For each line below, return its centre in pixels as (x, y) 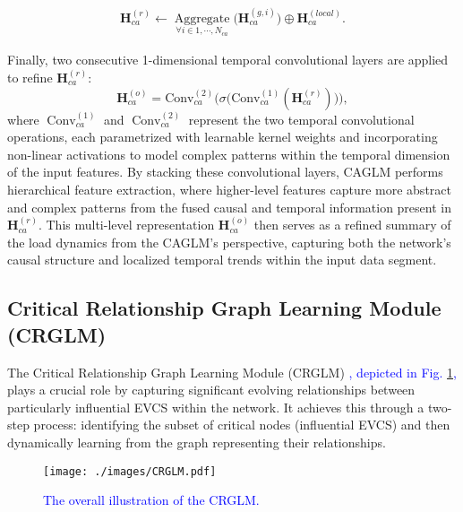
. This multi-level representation (126, 225)
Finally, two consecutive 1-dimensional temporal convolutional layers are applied (228, 60)
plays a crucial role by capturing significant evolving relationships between (211, 390)
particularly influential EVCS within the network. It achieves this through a (216, 407)
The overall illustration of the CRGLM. (151, 500)
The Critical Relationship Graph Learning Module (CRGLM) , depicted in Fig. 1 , (232, 372)
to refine (30, 78)
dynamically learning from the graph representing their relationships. (197, 442)
